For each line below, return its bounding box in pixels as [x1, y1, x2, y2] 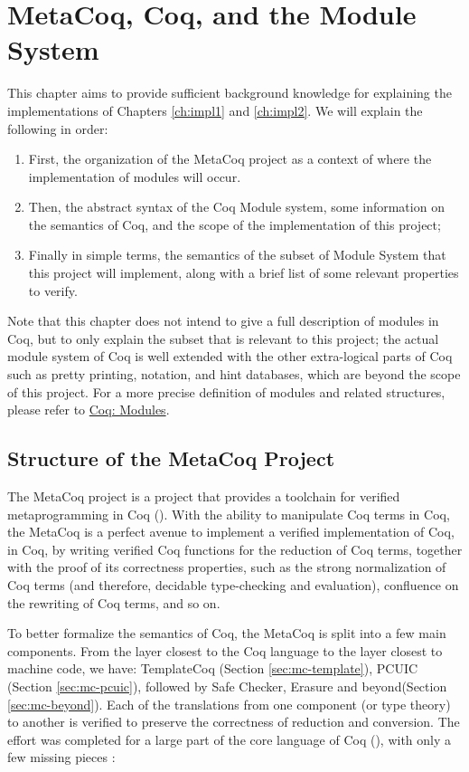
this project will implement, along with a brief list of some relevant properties [28, 263, 459, 282]
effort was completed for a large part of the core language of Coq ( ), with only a [7, 729, 452, 748]
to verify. [28, 281, 78, 300]
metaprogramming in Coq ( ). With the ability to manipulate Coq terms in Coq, [7, 504, 450, 523]
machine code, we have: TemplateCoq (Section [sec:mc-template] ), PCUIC [7, 659, 418, 678]
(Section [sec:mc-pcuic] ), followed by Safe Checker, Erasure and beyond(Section [7, 676, 447, 695]
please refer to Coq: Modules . [7, 400, 170, 419]
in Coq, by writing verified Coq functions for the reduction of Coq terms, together [7, 539, 463, 558]
